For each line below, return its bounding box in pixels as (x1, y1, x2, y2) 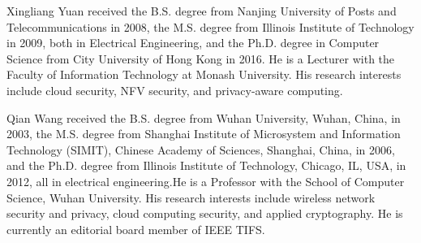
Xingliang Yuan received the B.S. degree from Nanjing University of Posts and (6, 2, 397, 19)
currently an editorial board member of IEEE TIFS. (6, 220, 265, 237)
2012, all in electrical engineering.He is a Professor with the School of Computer (6, 172, 405, 189)
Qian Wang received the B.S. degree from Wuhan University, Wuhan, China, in (6, 109, 401, 126)
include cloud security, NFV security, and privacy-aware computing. (6, 81, 343, 98)
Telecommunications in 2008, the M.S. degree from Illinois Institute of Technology (6, 18, 415, 35)
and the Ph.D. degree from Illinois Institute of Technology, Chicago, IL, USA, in (6, 157, 406, 174)
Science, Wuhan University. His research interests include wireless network (6, 189, 376, 206)
